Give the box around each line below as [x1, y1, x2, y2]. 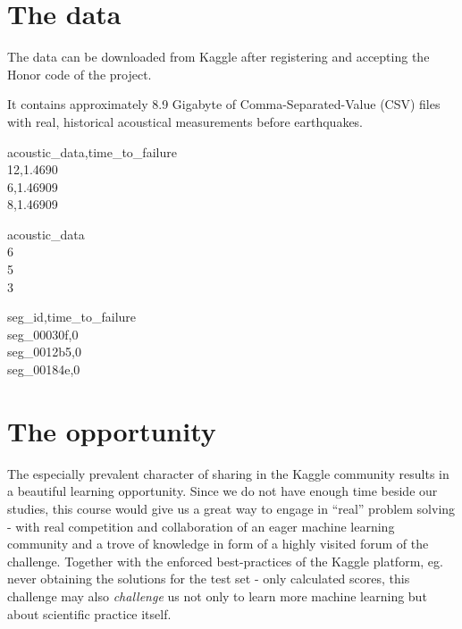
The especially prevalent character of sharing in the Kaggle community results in [7, 464, 449, 482]
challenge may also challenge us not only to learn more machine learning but [7, 586, 427, 605]
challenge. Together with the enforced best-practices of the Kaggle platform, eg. [7, 551, 443, 570]
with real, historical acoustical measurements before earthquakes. [7, 112, 364, 130]
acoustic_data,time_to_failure [7, 142, 177, 161]
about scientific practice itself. [7, 604, 172, 623]
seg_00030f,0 [7, 324, 79, 343]
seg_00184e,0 [7, 360, 80, 379]
